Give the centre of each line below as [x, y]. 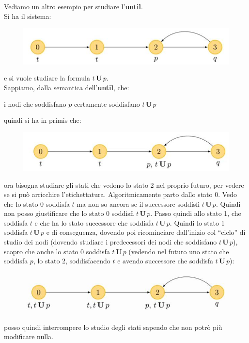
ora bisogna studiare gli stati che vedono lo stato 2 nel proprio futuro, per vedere [124, 185]
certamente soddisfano [107, 104]
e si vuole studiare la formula [47, 78]
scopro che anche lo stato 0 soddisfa [57, 251]
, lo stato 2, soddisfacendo [72, 261]
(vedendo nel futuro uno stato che [179, 251]
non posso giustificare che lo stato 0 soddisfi [69, 213]
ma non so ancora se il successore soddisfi [138, 204]
